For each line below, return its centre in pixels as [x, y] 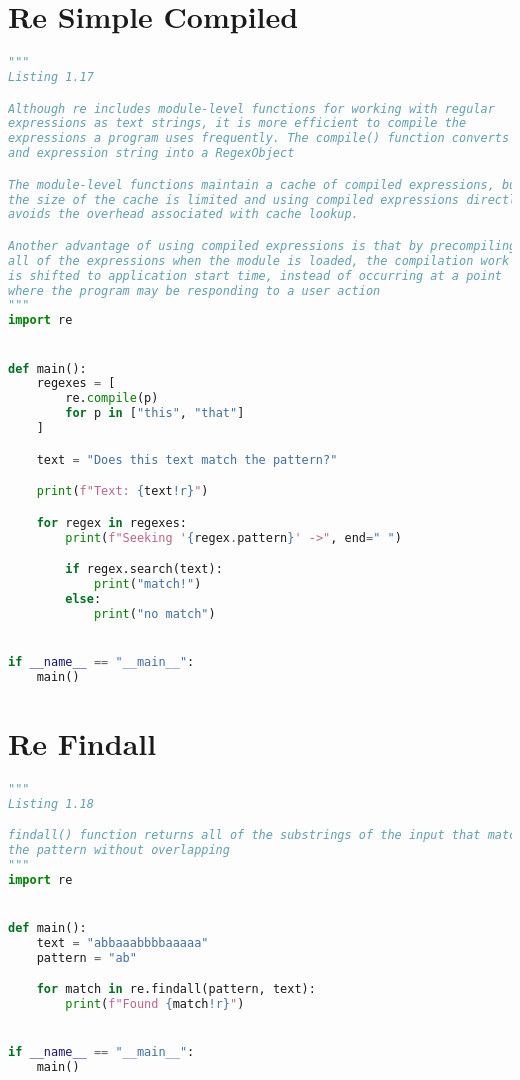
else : [83, 598]
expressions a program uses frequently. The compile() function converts [259, 138]
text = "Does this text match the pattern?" [187, 459]
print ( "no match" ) [154, 613]
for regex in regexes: [112, 522]
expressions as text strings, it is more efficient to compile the [237, 123]
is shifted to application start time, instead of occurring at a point [255, 275]
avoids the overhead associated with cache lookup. [183, 214]
